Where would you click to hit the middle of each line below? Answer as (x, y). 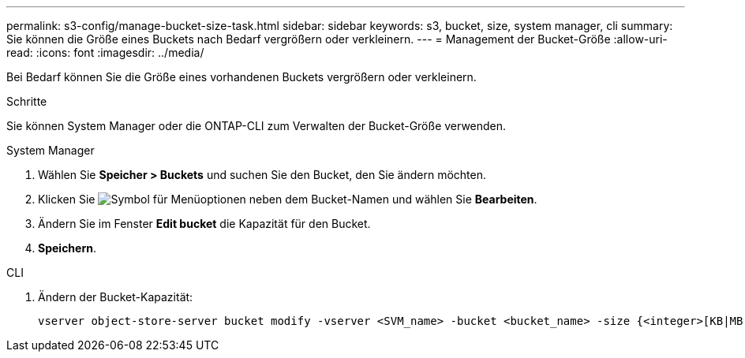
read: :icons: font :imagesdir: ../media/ (105, 52)
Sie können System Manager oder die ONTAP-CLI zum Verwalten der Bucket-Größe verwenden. (256, 126)
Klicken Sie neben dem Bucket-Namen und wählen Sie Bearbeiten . (288, 199)
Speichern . (67, 248)
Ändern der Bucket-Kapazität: (116, 297)
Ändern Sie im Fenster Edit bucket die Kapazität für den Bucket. (204, 224)
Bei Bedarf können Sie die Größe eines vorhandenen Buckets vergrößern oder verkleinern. (241, 77)
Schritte (27, 101)
